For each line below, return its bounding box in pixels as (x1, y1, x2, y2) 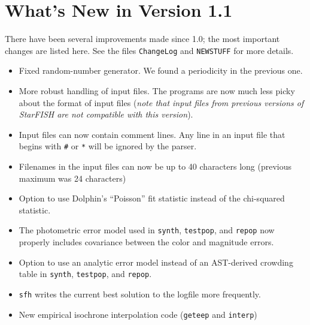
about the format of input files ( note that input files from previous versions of (19, 96, 304, 109)
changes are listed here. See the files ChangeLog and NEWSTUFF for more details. (5, 44, 294, 56)
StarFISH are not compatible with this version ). (19, 108, 193, 121)
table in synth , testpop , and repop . (19, 267, 152, 280)
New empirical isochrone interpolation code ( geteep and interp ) (19, 308, 257, 320)
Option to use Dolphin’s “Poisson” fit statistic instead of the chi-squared (19, 192, 285, 204)
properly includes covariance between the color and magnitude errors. (19, 236, 274, 248)
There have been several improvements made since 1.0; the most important (5, 32, 280, 45)
